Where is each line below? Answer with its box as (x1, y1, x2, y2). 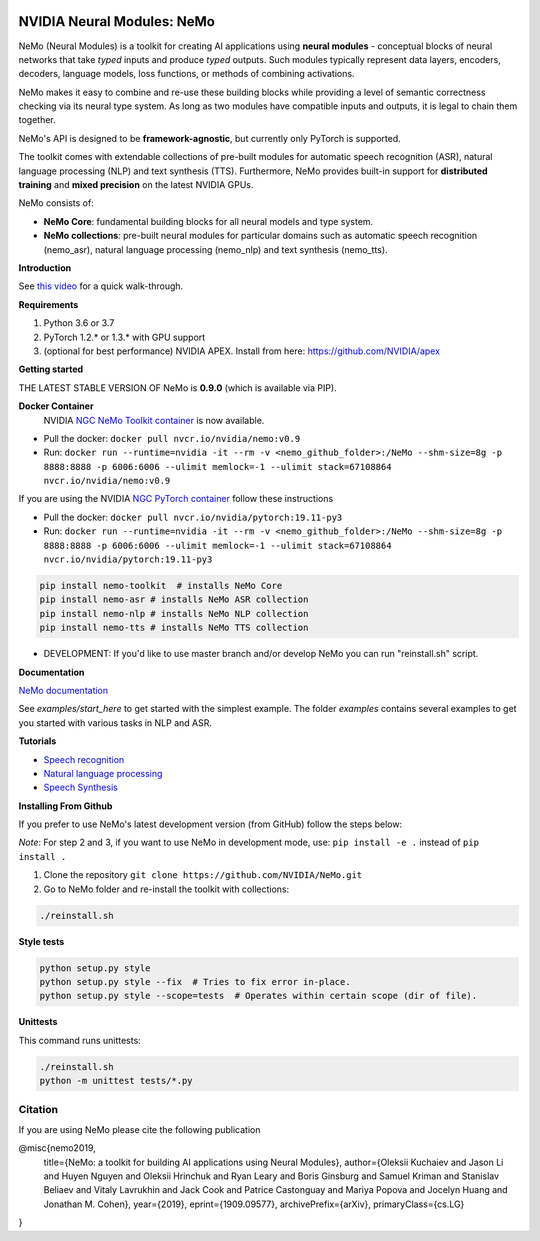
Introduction (18, 261, 72, 274)
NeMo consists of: (18, 197, 94, 209)
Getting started (18, 363, 84, 375)
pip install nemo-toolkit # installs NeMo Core (39, 580, 283, 591)
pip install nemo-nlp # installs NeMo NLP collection (39, 608, 309, 619)
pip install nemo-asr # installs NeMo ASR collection (39, 594, 309, 605)
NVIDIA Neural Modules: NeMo (18, 13, 215, 30)
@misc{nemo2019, (18, 1142, 97, 1154)
